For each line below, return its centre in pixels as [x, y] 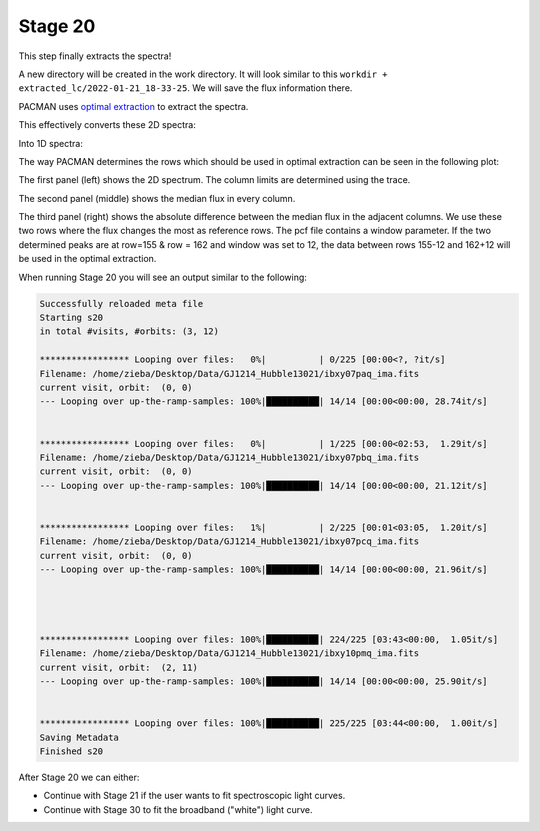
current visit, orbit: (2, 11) [119, 667]
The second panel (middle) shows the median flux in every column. [157, 198]
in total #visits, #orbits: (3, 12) [129, 331]
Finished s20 [71, 751]
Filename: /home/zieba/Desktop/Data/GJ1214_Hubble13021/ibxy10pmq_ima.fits [229, 653]
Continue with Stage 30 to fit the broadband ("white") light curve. [178, 809]
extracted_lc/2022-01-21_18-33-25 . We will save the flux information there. [185, 88]
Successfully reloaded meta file [121, 303]
